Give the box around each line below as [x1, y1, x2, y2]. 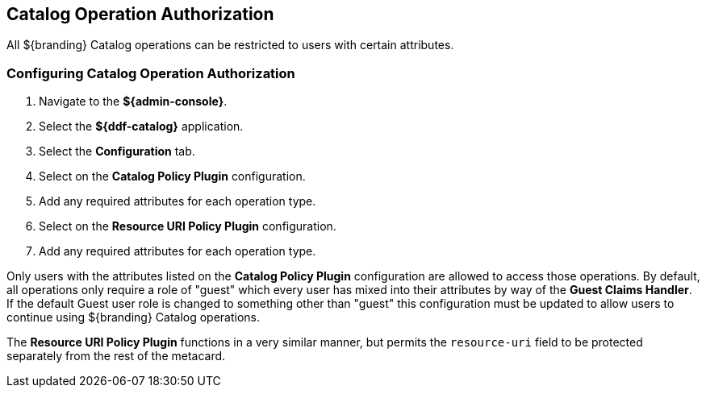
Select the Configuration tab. [39, 144, 195, 159]
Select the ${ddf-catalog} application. [39, 119, 244, 134]
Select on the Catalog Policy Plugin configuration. [39, 169, 306, 184]
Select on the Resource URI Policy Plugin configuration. [39, 219, 336, 234]
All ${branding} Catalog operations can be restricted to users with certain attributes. [6, 38, 454, 52]
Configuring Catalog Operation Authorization [6, 64, 295, 81]
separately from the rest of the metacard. [6, 349, 226, 363]
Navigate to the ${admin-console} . [39, 94, 228, 109]
